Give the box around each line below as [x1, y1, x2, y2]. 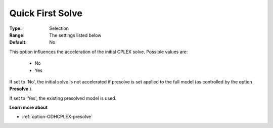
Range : [9, 32, 25, 38]
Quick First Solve [9, 8, 83, 19]
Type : [9, 25, 22, 31]
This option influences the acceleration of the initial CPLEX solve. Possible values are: [9, 49, 188, 55]
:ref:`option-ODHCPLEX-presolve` [22, 114, 93, 120]
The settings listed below [49, 32, 102, 38]
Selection [49, 25, 69, 31]
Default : [9, 39, 27, 46]
